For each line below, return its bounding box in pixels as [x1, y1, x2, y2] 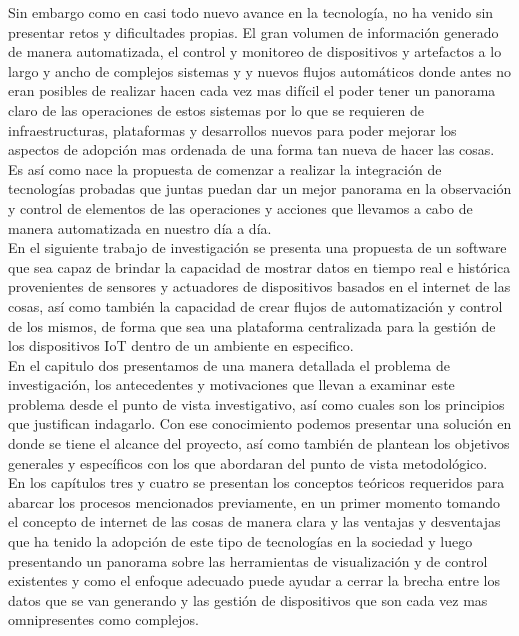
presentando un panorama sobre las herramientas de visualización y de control [8, 550, 488, 571]
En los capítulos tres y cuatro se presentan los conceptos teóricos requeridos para [8, 472, 505, 493]
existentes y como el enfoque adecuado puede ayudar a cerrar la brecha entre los [8, 570, 500, 591]
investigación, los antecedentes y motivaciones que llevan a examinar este [8, 374, 455, 395]
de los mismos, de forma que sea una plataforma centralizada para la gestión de [8, 315, 496, 336]
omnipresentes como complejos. [8, 609, 199, 630]
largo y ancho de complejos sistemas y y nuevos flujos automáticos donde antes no [8, 60, 512, 81]
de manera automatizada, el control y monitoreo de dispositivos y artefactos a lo [8, 41, 502, 62]
